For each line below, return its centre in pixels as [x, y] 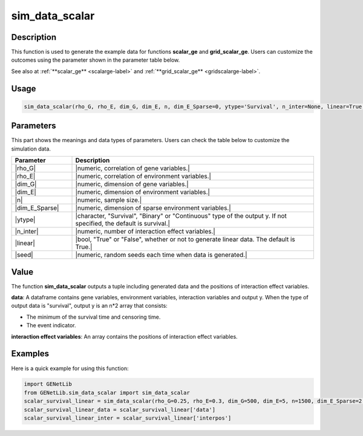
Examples [30, 354]
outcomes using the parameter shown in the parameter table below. [96, 60]
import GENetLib [48, 384]
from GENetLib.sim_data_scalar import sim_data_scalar [107, 392]
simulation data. [31, 149]
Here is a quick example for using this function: [70, 368]
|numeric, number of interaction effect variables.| [146, 232]
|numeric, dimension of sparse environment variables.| [153, 208]
